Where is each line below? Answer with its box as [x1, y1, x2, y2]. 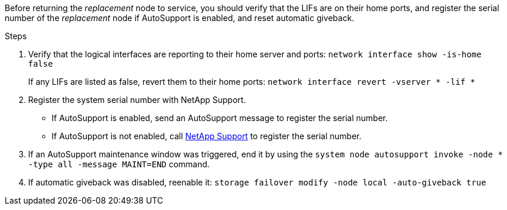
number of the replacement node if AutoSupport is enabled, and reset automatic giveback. [5, 13, 355, 23]
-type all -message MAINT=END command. [28, 159, 210, 169]
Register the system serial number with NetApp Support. [28, 95, 246, 105]
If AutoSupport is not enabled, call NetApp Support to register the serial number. [52, 131, 362, 141]
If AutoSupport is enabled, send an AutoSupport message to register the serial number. [52, 113, 388, 123]
